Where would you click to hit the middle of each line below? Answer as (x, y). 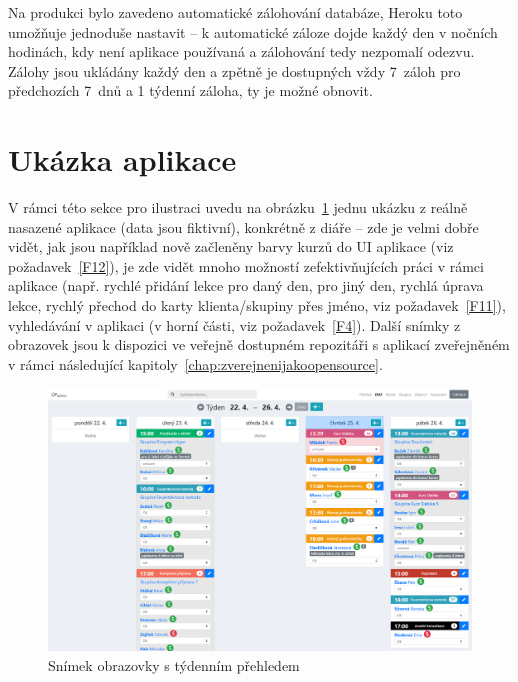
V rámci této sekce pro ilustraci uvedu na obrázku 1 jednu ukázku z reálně (238, 207)
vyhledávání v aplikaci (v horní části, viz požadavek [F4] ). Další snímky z (234, 324)
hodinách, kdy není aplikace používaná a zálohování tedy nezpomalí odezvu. (241, 51)
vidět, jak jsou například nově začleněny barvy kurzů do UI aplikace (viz (231, 246)
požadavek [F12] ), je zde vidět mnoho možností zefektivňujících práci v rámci (246, 265)
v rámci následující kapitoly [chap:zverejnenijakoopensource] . (195, 363)
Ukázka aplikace (122, 159)
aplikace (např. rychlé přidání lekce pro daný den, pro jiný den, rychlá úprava (246, 285)
